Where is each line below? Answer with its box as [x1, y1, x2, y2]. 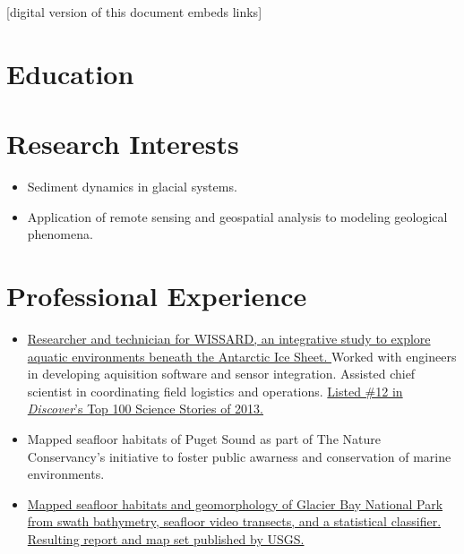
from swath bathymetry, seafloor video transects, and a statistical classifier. [27, 512, 442, 531]
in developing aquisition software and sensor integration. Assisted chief [27, 364, 416, 383]
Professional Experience [6, 277, 307, 314]
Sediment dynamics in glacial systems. [27, 177, 237, 196]
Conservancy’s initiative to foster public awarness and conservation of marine [27, 447, 451, 465]
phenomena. [27, 225, 93, 243]
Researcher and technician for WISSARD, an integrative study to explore [27, 329, 431, 347]
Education [6, 55, 134, 91]
